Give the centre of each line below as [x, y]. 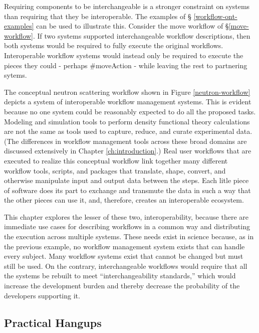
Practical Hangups [53, 322]
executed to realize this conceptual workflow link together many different [116, 160]
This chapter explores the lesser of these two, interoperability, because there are [126, 216]
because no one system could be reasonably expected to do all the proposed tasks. [130, 111]
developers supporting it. [42, 295]
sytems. [16, 75]
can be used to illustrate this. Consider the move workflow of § [133, 26]
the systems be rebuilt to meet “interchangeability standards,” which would [120, 276]
